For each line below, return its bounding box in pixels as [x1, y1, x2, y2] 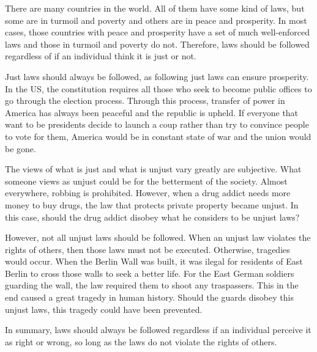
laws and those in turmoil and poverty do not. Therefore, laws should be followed [5, 37, 310, 50]
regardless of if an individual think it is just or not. [5, 50, 196, 62]
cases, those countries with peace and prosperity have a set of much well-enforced [5, 26, 310, 38]
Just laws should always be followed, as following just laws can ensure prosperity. [5, 70, 309, 82]
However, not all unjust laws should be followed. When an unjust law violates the [5, 231, 311, 244]
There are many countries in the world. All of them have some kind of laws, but [5, 2, 305, 14]
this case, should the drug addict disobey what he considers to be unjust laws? [5, 210, 300, 223]
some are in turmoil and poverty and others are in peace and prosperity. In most [5, 13, 307, 26]
